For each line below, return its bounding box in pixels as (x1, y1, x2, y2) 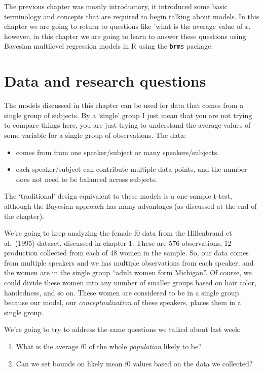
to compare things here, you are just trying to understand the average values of (4, 120, 251, 130)
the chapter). (4, 210, 44, 221)
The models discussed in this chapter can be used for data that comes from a (4, 100, 244, 110)
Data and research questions (4, 70, 206, 91)
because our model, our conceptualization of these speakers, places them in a (4, 297, 241, 308)
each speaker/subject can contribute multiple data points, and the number (16, 164, 247, 174)
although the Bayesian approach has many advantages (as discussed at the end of (4, 200, 257, 211)
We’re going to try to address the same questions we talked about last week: (4, 324, 241, 334)
